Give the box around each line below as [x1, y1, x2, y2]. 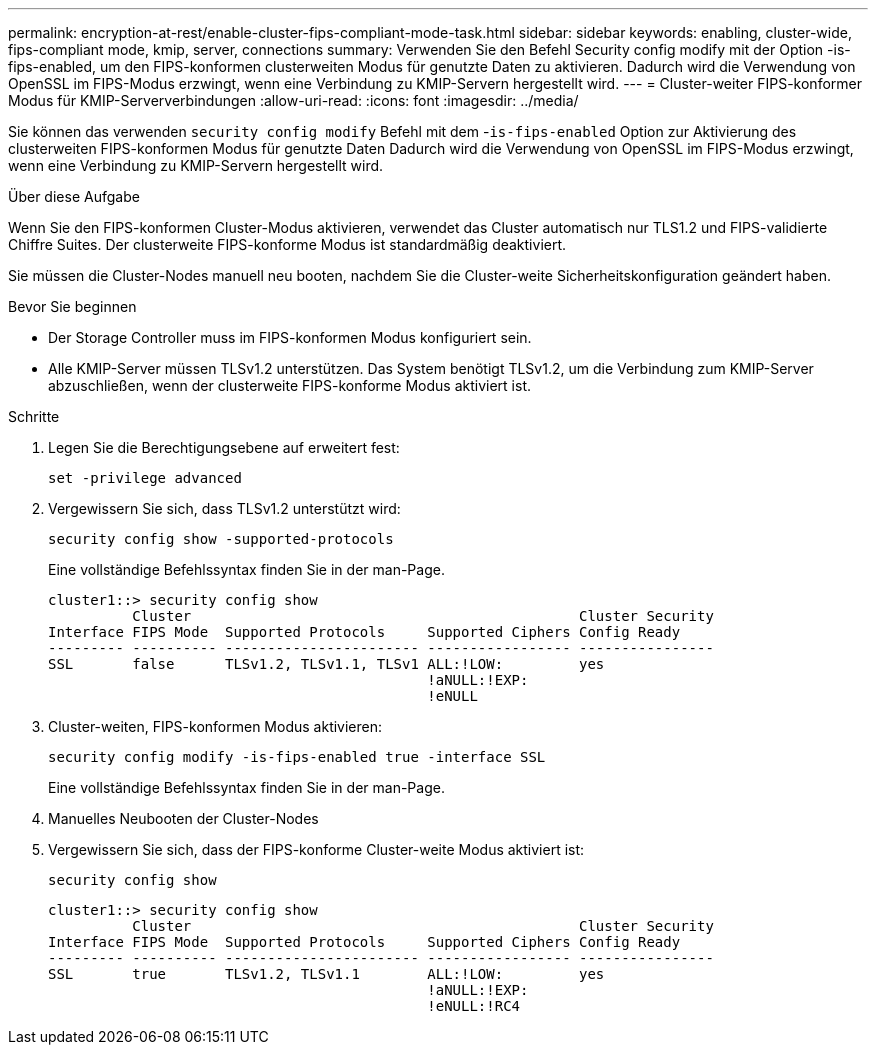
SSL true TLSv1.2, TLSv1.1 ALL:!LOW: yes [48, 966, 605, 982]
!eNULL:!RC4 [427, 998, 521, 1014]
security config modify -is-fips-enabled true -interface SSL [48, 749, 546, 765]
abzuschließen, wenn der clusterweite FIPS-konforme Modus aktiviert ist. [48, 377, 532, 394]
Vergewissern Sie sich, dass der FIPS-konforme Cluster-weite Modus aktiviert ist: [48, 841, 585, 858]
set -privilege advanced [48, 470, 242, 486]
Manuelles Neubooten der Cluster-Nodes [48, 810, 319, 827]
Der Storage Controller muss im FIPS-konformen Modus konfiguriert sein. [48, 329, 532, 346]
